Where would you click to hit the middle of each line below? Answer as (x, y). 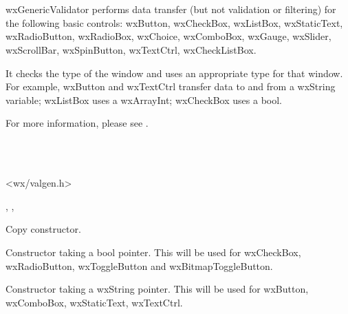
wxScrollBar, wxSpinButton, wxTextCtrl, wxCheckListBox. (131, 49)
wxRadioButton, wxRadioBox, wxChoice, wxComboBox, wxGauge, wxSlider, (168, 36)
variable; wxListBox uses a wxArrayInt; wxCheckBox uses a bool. (144, 100)
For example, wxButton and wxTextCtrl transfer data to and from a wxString (171, 86)
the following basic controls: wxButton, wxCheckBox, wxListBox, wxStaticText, (174, 22)
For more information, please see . (77, 123)
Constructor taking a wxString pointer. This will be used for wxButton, (157, 289)
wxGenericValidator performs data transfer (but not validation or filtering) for (171, 9)
